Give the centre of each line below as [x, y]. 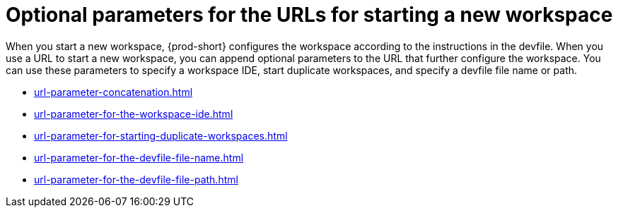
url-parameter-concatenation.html [113, 92]
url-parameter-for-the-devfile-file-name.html [139, 157]
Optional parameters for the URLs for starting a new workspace [309, 15]
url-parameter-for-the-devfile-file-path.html [136, 179]
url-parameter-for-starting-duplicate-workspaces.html [161, 135]
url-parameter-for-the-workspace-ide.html [134, 114]
